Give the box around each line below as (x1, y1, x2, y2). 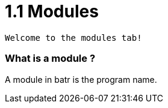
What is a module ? (5, 52, 96, 65)
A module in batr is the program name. (5, 74, 157, 85)
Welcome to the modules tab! (5, 32, 142, 43)
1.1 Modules (5, 1, 99, 22)
